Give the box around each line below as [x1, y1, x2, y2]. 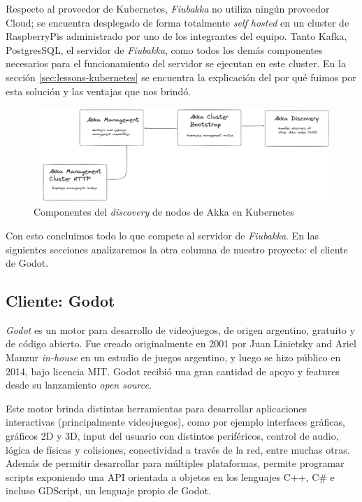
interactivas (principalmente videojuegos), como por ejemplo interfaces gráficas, [6, 414, 345, 429]
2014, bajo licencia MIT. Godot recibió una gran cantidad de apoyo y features [6, 363, 340, 378]
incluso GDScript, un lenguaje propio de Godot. [6, 483, 211, 498]
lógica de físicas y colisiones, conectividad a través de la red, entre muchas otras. [6, 442, 350, 456]
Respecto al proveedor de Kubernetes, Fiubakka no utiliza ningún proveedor [6, 1, 330, 15]
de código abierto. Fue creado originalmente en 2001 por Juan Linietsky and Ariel [6, 336, 356, 351]
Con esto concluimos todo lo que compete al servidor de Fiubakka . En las [6, 228, 319, 242]
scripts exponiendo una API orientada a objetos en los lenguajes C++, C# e [6, 469, 335, 484]
